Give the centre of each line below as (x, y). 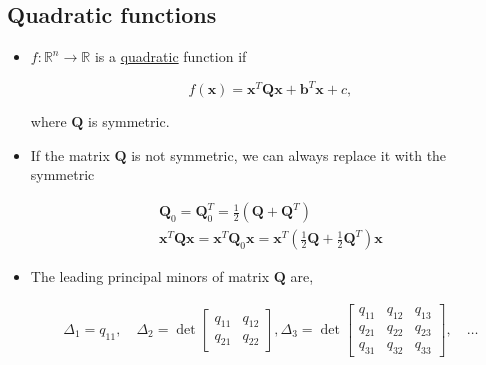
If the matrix (70, 154)
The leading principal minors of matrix (150, 276)
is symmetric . (129, 121)
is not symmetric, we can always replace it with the (289, 154)
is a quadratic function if (170, 56)
